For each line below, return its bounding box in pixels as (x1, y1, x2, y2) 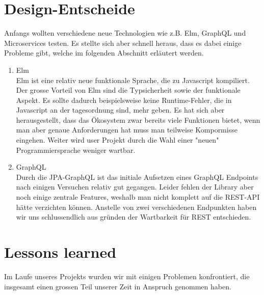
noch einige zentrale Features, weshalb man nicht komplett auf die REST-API (16, 192, 260, 202)
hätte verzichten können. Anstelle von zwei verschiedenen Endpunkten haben (16, 201, 257, 212)
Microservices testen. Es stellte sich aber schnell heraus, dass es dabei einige (4, 37, 242, 48)
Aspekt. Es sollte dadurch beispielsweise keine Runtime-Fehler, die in (16, 94, 232, 105)
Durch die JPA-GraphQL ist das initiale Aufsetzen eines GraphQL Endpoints (16, 171, 258, 182)
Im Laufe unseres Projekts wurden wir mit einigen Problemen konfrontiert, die (4, 271, 250, 281)
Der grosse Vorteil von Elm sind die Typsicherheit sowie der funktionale (16, 85, 241, 95)
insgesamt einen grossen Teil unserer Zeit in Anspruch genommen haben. (4, 281, 231, 291)
